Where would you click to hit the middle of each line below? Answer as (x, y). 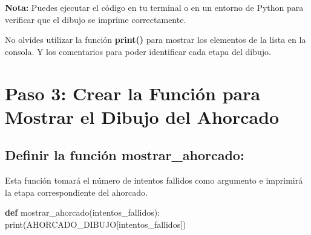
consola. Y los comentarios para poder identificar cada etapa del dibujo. (138, 51)
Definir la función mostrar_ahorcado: (125, 155)
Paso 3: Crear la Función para (133, 93)
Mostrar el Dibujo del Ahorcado (142, 116)
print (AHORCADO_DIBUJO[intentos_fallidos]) (96, 224)
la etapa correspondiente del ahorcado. (76, 192)
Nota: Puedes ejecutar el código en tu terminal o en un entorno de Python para (154, 7)
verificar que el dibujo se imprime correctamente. (96, 19)
